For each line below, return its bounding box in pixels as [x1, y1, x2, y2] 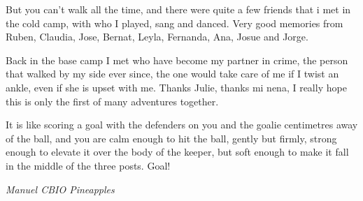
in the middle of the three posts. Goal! [6, 158, 171, 172]
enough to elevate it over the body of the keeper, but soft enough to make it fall [6, 144, 349, 159]
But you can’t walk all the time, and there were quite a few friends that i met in [6, 2, 351, 16]
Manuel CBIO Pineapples [6, 181, 115, 196]
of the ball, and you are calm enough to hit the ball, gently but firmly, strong [6, 131, 337, 145]
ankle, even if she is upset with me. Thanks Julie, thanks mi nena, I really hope [6, 80, 347, 94]
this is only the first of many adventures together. [6, 94, 219, 108]
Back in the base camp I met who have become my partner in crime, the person [6, 52, 348, 67]
